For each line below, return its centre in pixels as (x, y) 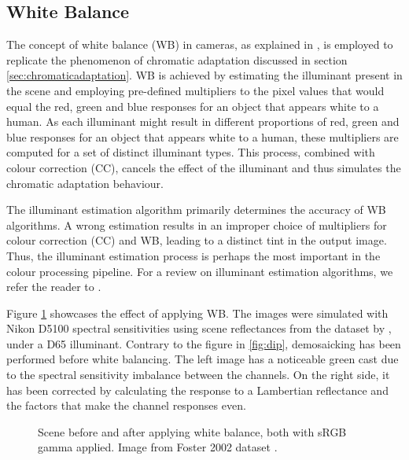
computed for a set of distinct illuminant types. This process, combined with (191, 152)
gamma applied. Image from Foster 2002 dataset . (158, 447)
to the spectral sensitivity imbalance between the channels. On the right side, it (198, 375)
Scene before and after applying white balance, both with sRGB (192, 431)
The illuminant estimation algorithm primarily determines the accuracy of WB (196, 210)
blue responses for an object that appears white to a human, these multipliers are (203, 136)
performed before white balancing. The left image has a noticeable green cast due (203, 359)
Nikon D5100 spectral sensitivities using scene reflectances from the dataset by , (199, 328)
